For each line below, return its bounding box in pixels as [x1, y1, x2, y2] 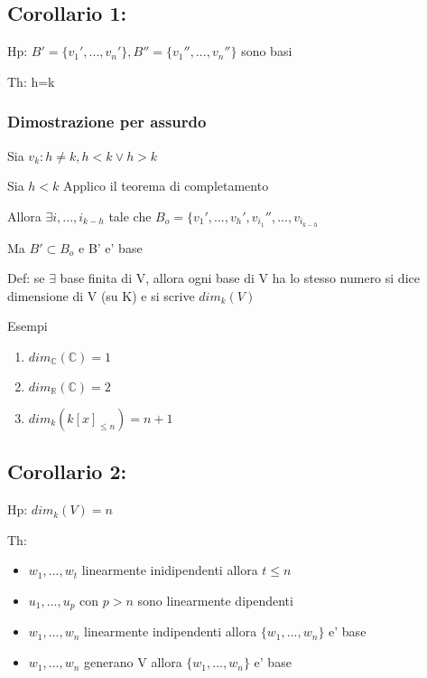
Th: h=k [7, 71, 55, 90]
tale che [108, 206, 152, 225]
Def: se [7, 268, 45, 287]
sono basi [241, 42, 292, 61]
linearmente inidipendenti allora [81, 560, 258, 579]
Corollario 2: [7, 457, 127, 485]
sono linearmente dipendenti [137, 591, 293, 610]
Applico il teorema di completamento [63, 176, 269, 195]
